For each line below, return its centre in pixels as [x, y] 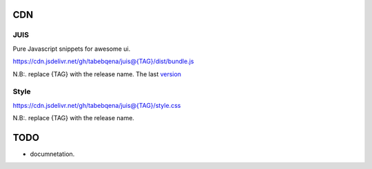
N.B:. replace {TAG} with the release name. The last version [97, 74]
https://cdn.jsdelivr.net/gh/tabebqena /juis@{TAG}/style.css [97, 105]
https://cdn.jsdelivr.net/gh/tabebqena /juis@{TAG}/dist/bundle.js [103, 61]
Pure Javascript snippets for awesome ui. [72, 49]
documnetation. [52, 154]
